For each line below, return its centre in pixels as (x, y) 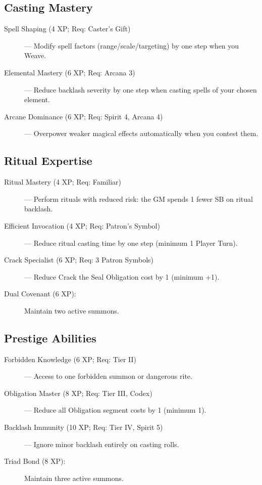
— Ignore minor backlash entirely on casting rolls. (102, 444)
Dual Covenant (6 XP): (40, 294)
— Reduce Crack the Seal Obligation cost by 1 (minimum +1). (122, 276)
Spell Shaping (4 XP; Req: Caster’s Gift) (67, 29)
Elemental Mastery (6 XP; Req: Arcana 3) (70, 72)
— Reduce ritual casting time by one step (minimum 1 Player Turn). (131, 243)
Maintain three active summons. (74, 478)
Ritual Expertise (48, 161)
